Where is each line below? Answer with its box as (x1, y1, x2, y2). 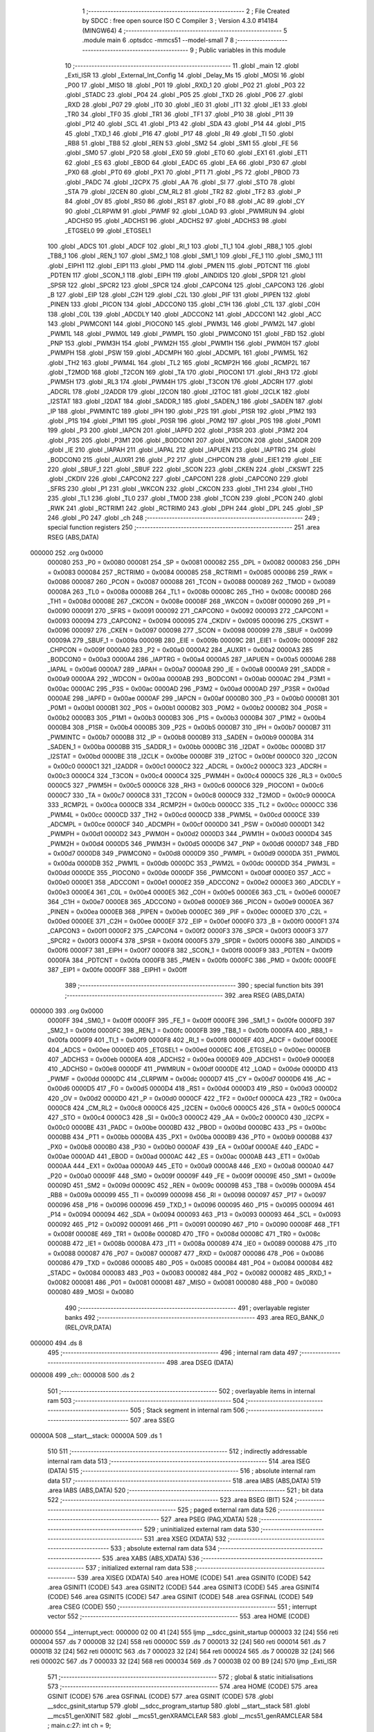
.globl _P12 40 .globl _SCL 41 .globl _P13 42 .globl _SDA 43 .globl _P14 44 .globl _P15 (64, 120, 306, 128)
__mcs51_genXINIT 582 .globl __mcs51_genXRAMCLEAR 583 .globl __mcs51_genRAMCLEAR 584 (47, 1711, 323, 1720)
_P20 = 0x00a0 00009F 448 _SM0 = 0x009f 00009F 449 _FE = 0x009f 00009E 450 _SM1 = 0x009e (47, 1172, 336, 1180)
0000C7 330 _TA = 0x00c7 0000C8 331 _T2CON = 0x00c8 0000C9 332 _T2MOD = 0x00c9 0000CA (47, 790, 336, 799)
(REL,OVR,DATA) (64, 1323, 112, 1332)
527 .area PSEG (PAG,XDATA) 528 (160, 1515, 258, 1523)
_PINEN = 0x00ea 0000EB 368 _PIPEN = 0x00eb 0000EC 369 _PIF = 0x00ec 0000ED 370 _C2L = (47, 908, 328, 916)
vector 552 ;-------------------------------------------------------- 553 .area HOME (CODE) (47, 1612, 310, 1620)
